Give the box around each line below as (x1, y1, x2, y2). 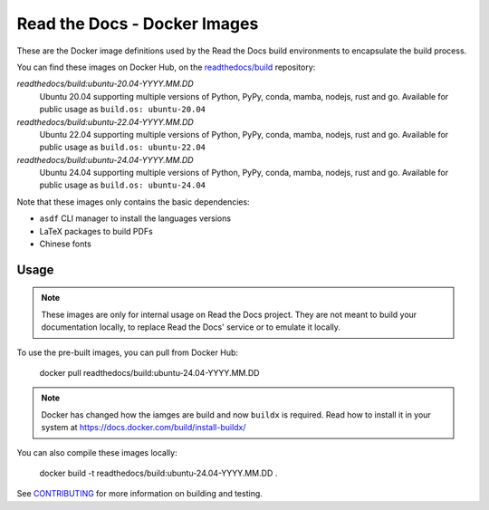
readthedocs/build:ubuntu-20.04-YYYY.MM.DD (16, 78, 194, 90)
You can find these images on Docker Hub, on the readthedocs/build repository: (16, 62, 316, 72)
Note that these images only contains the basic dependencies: (16, 196, 250, 207)
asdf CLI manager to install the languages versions (39, 213, 231, 224)
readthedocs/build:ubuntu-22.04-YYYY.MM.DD (16, 116, 194, 127)
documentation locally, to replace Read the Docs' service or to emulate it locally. (41, 322, 341, 332)
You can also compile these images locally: (16, 447, 177, 457)
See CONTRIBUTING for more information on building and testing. (16, 488, 263, 499)
